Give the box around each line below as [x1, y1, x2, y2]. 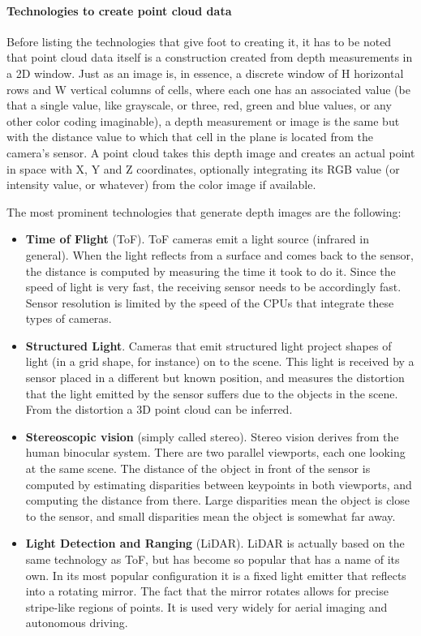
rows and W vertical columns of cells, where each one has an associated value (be [6, 80, 410, 97]
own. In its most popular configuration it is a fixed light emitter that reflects [25, 566, 406, 583]
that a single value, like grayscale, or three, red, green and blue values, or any [6, 97, 392, 114]
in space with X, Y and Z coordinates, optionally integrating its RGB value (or [6, 160, 400, 177]
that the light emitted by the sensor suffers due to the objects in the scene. [25, 385, 398, 402]
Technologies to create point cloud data [6, 2, 232, 19]
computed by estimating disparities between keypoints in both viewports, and [25, 475, 412, 492]
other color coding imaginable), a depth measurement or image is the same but [6, 112, 400, 129]
